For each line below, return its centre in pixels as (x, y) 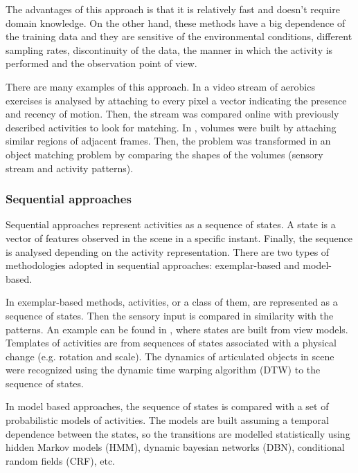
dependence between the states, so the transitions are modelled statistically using (178, 433)
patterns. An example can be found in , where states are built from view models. (177, 329)
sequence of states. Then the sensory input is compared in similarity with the (170, 315)
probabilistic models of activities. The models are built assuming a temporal (167, 420)
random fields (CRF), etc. (61, 460)
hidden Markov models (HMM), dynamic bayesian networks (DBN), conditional (175, 447)
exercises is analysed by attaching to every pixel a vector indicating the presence (176, 100)
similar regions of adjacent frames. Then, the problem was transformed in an (168, 141)
